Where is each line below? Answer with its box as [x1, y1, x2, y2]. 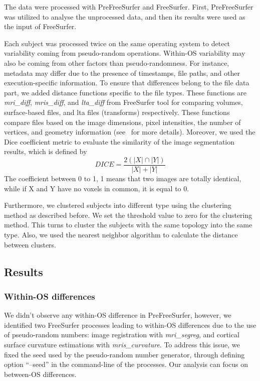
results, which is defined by [4, 146, 87, 157]
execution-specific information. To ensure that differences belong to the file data [4, 77, 249, 88]
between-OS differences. [4, 368, 77, 379]
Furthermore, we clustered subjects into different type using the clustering [4, 200, 231, 210]
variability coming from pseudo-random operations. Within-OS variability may [4, 48, 245, 58]
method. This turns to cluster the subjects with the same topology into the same [4, 219, 252, 230]
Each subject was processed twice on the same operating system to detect [4, 38, 230, 48]
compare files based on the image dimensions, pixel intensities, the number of [4, 116, 241, 127]
